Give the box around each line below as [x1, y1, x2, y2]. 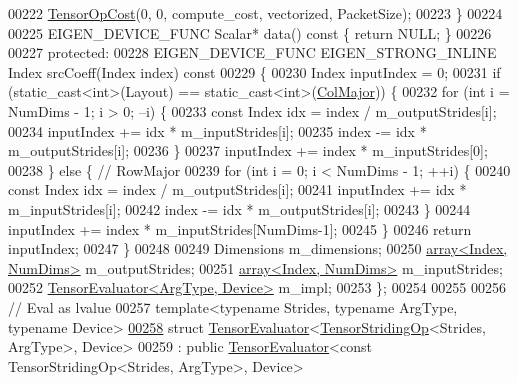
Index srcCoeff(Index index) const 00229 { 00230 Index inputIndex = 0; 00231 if [8, 61, 501, 82]
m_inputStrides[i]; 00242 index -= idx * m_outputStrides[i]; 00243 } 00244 [8, 198, 471, 219]
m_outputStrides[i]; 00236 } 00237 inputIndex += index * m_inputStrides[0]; [8, 140, 488, 161]
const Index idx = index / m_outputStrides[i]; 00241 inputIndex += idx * [8, 179, 467, 200]
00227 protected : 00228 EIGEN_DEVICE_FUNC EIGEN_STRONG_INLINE [8, 42, 497, 63]
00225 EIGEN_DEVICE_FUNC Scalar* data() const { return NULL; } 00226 [8, 22, 492, 43]
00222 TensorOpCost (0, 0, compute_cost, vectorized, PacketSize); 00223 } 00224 [8, 3, 503, 23]
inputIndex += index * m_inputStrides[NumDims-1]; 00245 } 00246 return [8, 218, 472, 239]
